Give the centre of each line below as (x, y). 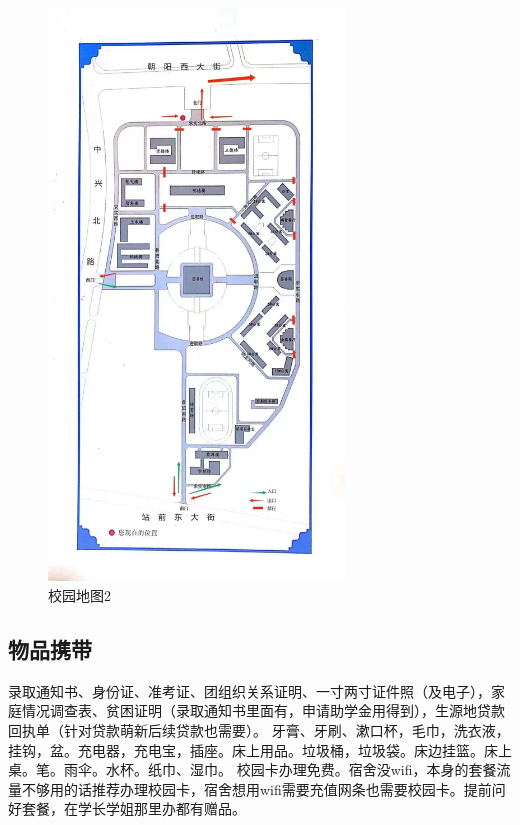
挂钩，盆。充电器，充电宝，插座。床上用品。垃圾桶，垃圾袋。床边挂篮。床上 (260, 749)
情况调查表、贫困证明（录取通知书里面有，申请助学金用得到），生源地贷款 (263, 710)
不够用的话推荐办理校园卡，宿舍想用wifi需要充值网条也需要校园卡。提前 (256, 788)
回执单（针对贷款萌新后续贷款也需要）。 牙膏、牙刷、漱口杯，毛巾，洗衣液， (259, 730)
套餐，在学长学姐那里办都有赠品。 (133, 808)
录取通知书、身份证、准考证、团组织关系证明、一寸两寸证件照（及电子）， (249, 690)
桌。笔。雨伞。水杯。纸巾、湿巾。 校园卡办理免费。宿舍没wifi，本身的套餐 (252, 769)
